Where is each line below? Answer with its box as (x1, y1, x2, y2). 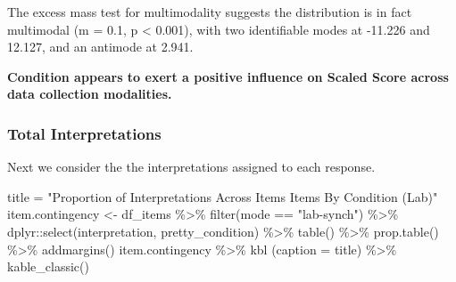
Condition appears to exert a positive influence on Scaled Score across (7, 67, 449, 85)
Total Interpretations (7, 122, 162, 144)
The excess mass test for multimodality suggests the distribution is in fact (7, 3, 412, 20)
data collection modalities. (7, 85, 172, 103)
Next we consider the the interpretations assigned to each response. (7, 157, 376, 176)
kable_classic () (7, 257, 89, 276)
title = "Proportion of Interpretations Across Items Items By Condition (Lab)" (7, 187, 438, 205)
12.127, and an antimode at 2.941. (7, 37, 194, 56)
